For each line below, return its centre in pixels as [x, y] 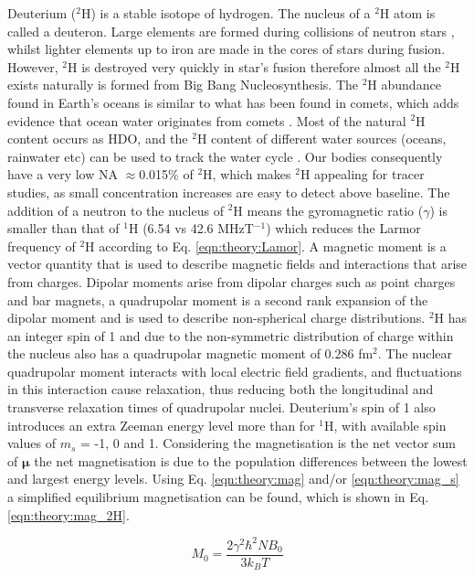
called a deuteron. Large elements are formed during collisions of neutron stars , [231, 31]
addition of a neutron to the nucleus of [116, 210]
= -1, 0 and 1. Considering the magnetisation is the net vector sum [268, 443]
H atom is [407, 13]
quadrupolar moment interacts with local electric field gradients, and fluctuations [235, 371]
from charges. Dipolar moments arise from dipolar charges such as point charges [232, 281]
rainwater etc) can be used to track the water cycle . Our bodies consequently [225, 156]
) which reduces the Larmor [343, 228]
